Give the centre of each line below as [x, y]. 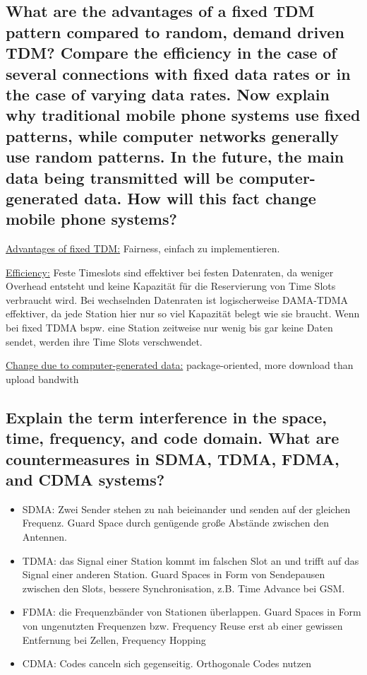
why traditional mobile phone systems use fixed [183, 115]
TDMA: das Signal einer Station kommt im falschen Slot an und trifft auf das [191, 560]
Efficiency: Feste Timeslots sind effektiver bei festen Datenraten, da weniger [170, 272]
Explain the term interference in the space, [166, 417]
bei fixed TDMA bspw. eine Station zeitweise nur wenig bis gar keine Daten [169, 328]
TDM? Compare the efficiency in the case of [171, 53]
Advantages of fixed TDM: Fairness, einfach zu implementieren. [143, 248]
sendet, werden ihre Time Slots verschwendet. [104, 341]
